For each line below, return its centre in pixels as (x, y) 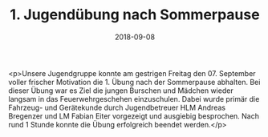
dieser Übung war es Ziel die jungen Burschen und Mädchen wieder (121, 91)
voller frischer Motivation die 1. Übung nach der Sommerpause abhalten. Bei (134, 82)
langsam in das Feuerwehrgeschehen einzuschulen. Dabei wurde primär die (134, 99)
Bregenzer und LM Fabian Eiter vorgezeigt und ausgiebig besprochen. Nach (134, 116)
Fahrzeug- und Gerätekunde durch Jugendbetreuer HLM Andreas (117, 107)
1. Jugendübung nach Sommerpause (135, 15)
